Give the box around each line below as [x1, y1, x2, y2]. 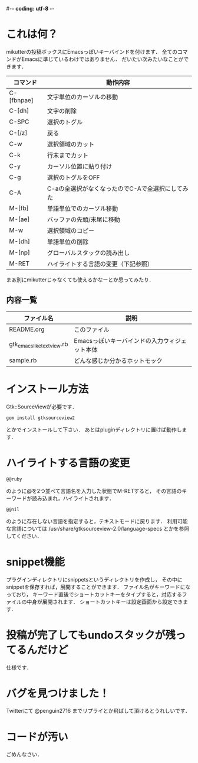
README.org [9, 325, 45, 333]
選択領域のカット [47, 140, 95, 148]
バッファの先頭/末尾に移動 [47, 215, 120, 223]
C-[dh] [9, 106, 29, 115]
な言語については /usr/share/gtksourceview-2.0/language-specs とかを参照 [6, 525, 190, 532]
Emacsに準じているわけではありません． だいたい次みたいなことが [21, 56, 184, 63]
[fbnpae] [9, 96, 34, 104]
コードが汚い [6, 730, 69, 743]
